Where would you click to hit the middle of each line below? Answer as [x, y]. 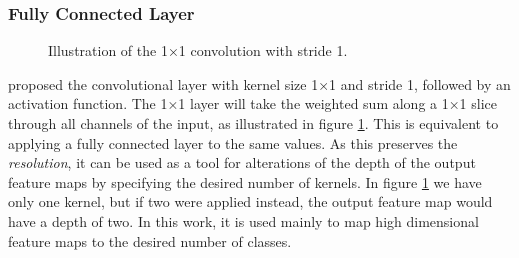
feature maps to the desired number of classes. [150, 240]
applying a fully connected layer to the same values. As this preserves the [233, 142]
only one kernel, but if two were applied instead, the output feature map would [250, 201]
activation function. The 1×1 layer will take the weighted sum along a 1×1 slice [252, 103]
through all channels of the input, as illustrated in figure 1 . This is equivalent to [253, 123]
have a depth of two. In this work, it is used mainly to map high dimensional [243, 220]
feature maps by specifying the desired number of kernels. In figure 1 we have [245, 181]
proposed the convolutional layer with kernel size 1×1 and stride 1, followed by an [259, 83]
